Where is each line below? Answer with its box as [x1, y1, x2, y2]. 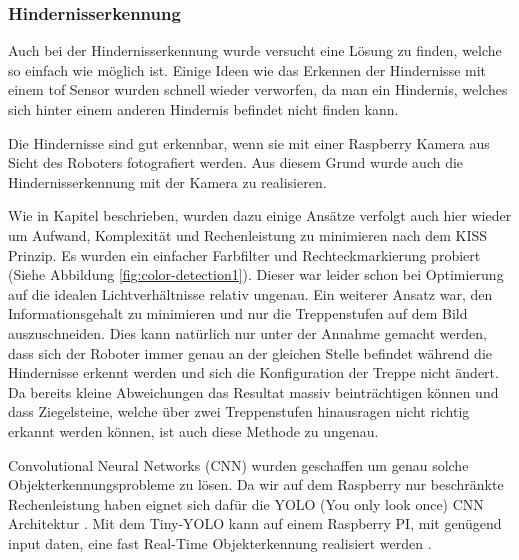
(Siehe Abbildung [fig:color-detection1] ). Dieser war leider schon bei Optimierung [8, 264, 504, 285]
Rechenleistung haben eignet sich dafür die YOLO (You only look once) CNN [8, 493, 484, 514]
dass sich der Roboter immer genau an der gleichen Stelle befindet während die [8, 342, 492, 363]
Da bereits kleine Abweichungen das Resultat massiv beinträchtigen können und [8, 381, 499, 402]
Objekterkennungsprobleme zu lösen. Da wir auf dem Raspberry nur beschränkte [8, 474, 504, 495]
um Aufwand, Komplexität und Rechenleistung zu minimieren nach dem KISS [8, 224, 488, 245]
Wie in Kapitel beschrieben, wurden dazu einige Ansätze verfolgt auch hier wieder [8, 205, 512, 226]
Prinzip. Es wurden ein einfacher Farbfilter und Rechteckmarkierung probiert [8, 244, 481, 265]
